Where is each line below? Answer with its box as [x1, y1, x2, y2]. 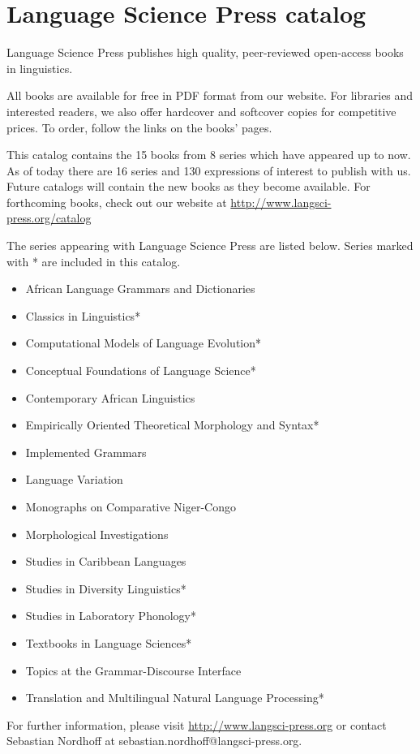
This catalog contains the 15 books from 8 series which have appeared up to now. [6, 146, 411, 163]
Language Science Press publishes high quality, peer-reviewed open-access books [6, 44, 404, 61]
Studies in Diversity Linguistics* [25, 580, 186, 597]
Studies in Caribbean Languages [25, 553, 186, 570]
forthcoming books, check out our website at [6, 193, 227, 210]
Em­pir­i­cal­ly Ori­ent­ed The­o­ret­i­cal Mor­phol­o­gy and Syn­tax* [25, 416, 319, 433]
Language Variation [25, 471, 123, 488]
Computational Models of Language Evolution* [25, 334, 262, 351]
